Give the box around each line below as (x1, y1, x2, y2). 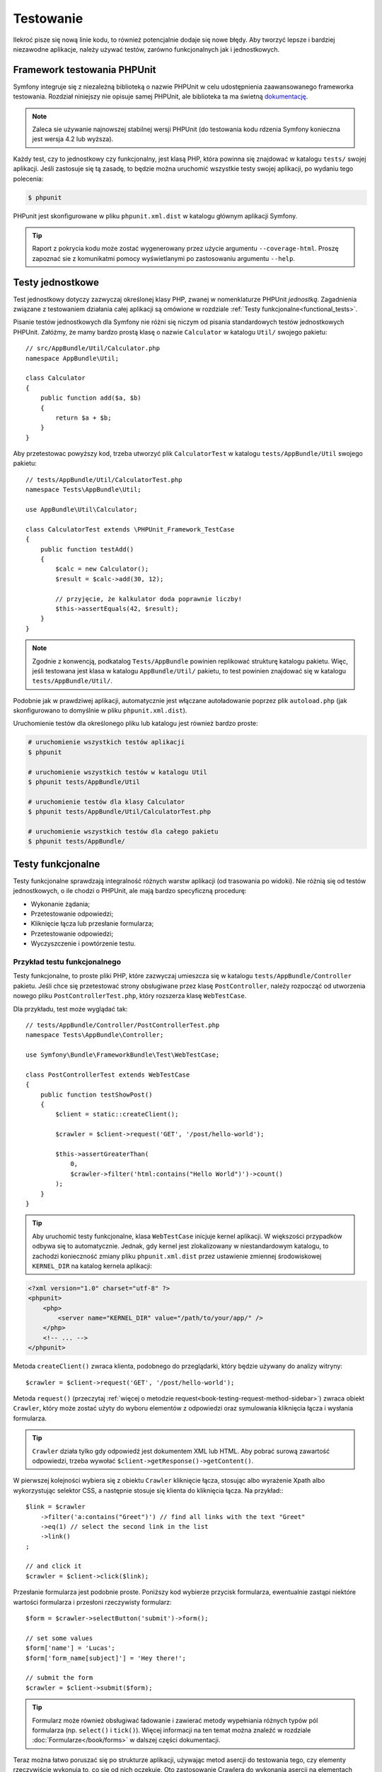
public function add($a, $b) (40, 394, 141, 402)
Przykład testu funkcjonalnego (13, 957, 122, 967)
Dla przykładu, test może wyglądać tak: (13, 1004, 128, 1013)
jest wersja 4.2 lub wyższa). (32, 135, 114, 143)
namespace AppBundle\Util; (25, 354, 120, 362)
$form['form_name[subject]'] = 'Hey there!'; (25, 1654, 187, 1662)
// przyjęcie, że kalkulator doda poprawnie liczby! (55, 595, 242, 602)
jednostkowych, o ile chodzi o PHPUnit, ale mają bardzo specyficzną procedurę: (13, 887, 247, 895)
